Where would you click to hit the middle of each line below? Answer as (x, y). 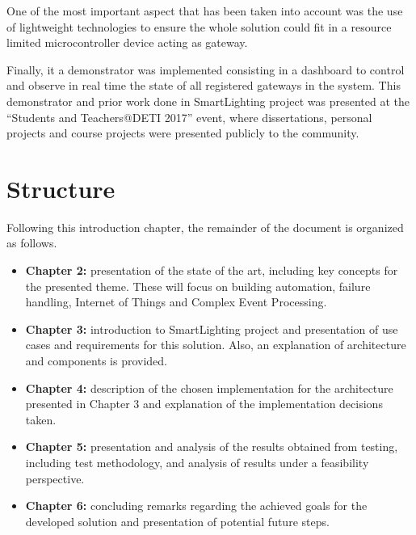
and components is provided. (97, 361)
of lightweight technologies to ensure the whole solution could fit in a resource (199, 26)
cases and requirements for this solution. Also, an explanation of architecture (216, 345)
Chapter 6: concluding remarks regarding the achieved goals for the (196, 506)
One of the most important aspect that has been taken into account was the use (205, 11)
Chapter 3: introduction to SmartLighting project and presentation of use (212, 329)
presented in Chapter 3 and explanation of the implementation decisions (204, 404)
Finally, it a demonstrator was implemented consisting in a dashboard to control (206, 69)
